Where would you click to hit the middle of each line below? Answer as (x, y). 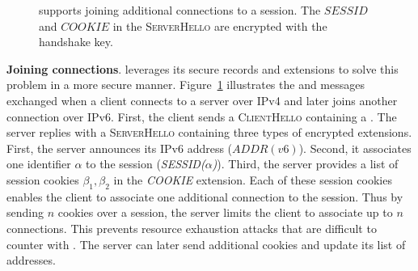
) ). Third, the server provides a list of (305, 164)
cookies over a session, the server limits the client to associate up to (225, 212)
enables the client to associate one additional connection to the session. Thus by (205, 196)
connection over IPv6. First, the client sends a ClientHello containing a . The (202, 116)
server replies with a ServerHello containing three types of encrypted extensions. (209, 132)
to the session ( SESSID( (146, 164)
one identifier (39, 164)
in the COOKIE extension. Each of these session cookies (253, 179)
